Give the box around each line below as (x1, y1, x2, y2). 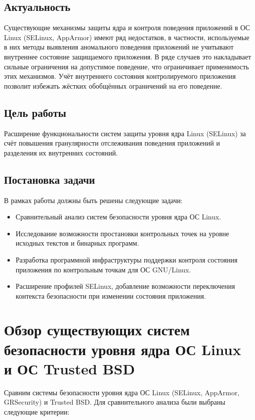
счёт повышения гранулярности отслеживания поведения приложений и (4, 138, 220, 148)
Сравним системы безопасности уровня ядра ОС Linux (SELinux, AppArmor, (4, 387, 240, 397)
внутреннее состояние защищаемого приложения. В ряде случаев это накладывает (4, 51, 252, 61)
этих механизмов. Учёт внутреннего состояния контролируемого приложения (4, 71, 236, 81)
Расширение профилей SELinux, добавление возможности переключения (15, 281, 235, 291)
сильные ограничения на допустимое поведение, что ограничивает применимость (4, 61, 249, 71)
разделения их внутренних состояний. (4, 147, 118, 157)
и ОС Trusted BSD (4, 358, 135, 378)
